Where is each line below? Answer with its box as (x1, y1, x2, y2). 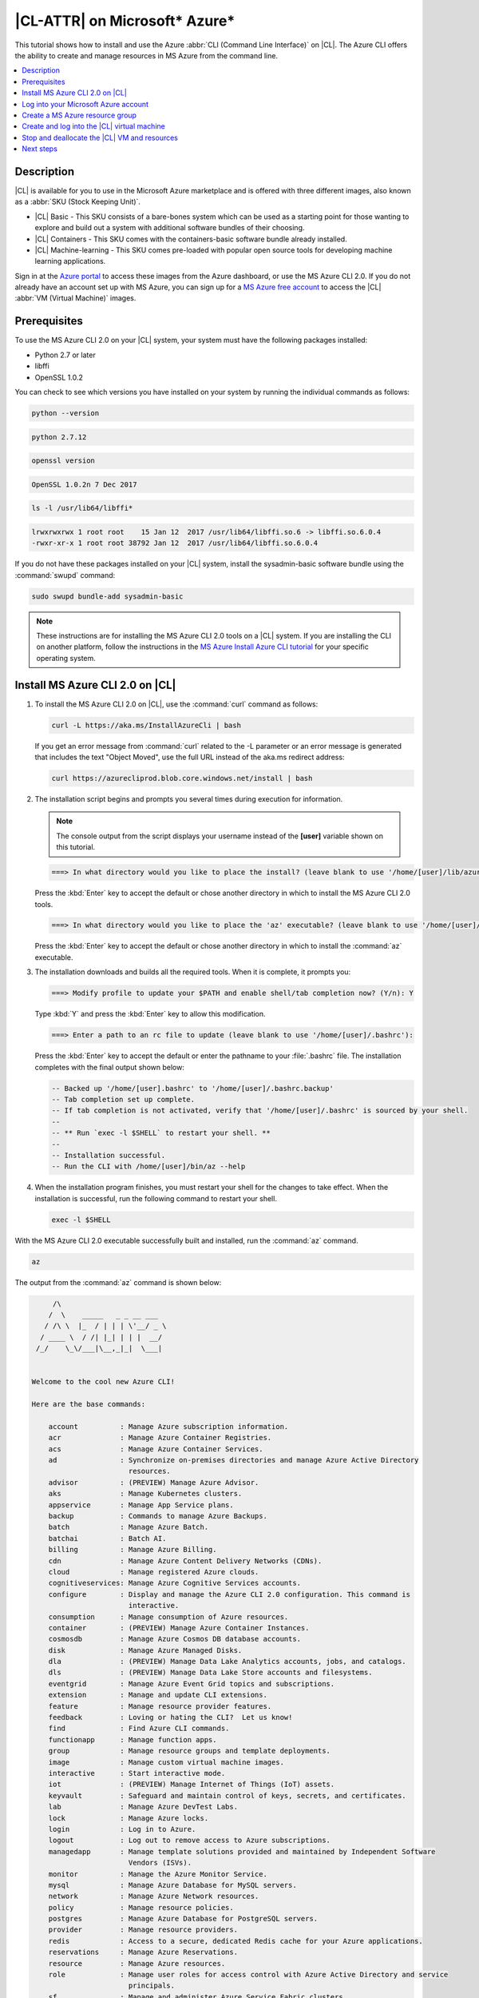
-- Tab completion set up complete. (51, 1095, 196, 1104)
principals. (128, 1981, 176, 1990)
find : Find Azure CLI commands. (48, 1724, 230, 1733)
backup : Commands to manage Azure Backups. (48, 1511, 267, 1521)
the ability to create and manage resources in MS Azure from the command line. (14, 50, 279, 60)
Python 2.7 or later (34, 350, 96, 360)
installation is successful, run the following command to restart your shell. (34, 1193, 277, 1203)
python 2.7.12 (31, 432, 87, 441)
